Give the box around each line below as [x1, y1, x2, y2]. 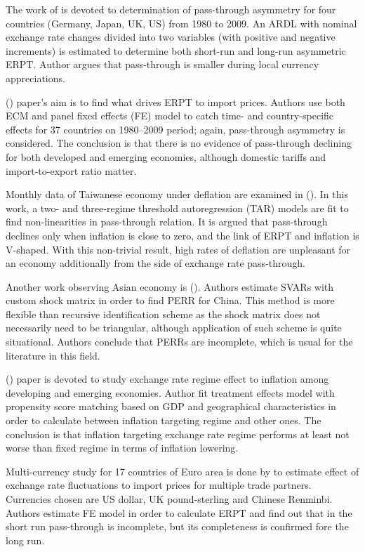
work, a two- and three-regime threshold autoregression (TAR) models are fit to [6, 200, 349, 215]
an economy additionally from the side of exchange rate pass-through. [6, 256, 305, 270]
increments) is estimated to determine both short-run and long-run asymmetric [6, 43, 346, 58]
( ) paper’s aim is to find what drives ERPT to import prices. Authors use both [6, 94, 345, 109]
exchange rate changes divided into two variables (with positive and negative [6, 29, 336, 44]
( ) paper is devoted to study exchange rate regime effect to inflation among [6, 372, 329, 386]
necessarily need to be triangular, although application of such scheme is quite [6, 320, 342, 335]
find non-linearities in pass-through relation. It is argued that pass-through [6, 214, 328, 229]
